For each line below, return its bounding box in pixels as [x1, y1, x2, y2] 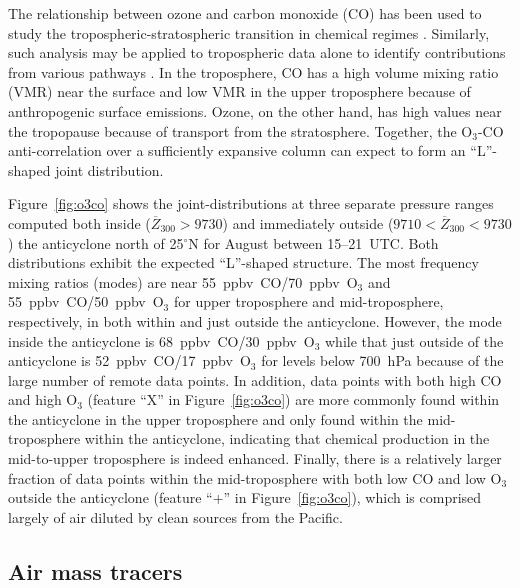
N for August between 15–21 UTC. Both [188, 232, 439, 253]
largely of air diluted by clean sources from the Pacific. [8, 506, 343, 527]
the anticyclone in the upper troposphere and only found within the [8, 408, 423, 429]
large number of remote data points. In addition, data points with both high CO [8, 369, 502, 390]
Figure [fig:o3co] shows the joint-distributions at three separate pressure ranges [8, 193, 494, 214]
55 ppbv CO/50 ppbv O [8, 291, 164, 312]
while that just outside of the [324, 330, 504, 351]
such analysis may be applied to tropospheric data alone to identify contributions [8, 42, 506, 63]
